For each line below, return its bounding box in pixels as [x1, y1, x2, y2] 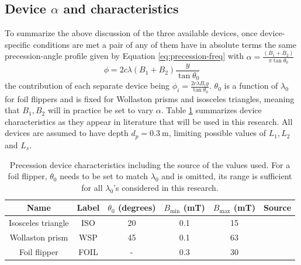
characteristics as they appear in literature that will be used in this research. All [5, 115, 293, 127]
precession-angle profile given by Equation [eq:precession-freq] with [5, 50, 244, 62]
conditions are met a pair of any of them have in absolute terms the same [33, 38, 296, 50]
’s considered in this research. [113, 181, 219, 193]
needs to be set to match [60, 170, 148, 182]
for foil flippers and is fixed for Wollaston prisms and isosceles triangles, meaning [5, 92, 295, 104]
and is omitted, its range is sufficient [161, 170, 292, 182]
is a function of [224, 79, 278, 92]
